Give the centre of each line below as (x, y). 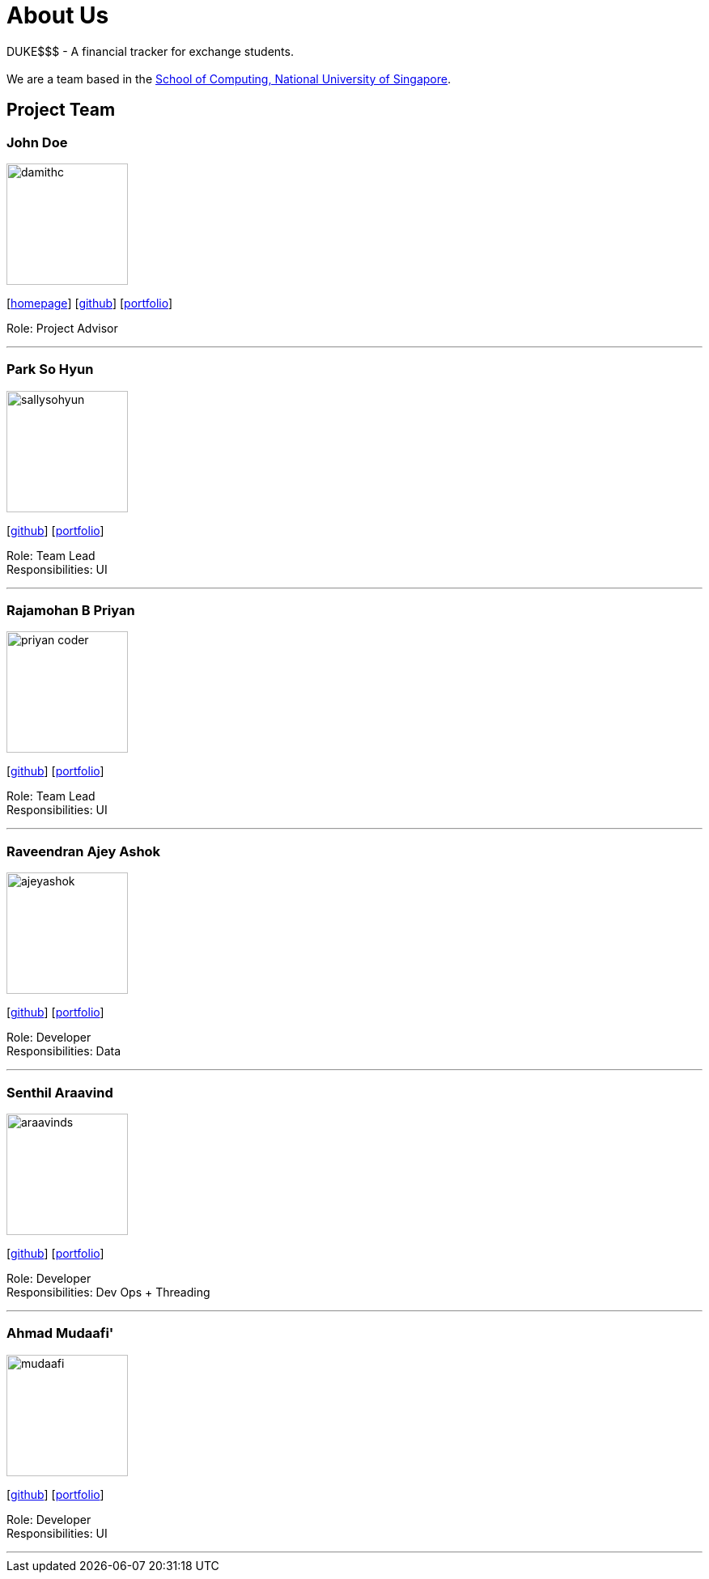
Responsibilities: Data (64, 1051)
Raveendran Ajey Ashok (84, 851)
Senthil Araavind (60, 1092)
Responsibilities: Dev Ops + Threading (108, 1292)
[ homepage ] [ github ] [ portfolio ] (90, 303)
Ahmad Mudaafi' (60, 1333)
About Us (58, 15)
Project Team (61, 110)
